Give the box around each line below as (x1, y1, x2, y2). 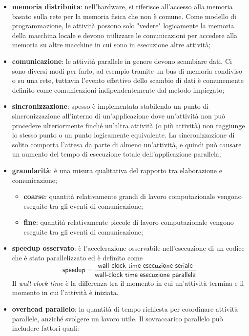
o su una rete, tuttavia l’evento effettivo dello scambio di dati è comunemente (12, 75, 244, 85)
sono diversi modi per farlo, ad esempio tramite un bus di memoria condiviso (12, 65, 242, 76)
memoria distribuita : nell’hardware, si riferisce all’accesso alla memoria (12, 1, 233, 11)
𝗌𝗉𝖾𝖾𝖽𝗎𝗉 (62, 267, 85, 274)
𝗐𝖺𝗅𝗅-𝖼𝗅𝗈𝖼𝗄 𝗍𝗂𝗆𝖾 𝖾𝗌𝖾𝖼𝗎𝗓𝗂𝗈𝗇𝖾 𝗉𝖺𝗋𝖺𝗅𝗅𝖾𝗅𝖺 (95, 271, 196, 278)
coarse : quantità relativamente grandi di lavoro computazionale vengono (23, 191, 242, 201)
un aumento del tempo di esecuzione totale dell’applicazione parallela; (12, 149, 221, 159)
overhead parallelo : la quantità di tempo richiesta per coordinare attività (12, 303, 238, 314)
